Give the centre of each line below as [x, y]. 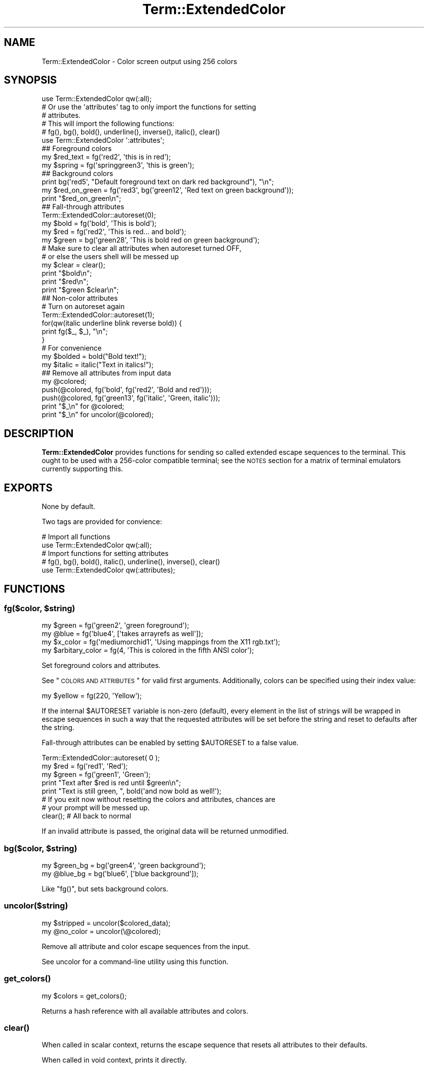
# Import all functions [76, 537]
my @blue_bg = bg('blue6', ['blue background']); [120, 874]
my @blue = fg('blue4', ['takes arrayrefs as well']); [122, 634]
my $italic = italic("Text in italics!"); [98, 365]
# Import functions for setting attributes [105, 554]
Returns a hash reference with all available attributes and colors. [145, 1011]
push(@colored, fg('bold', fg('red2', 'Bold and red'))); [127, 390]
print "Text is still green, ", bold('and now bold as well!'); [132, 791]
